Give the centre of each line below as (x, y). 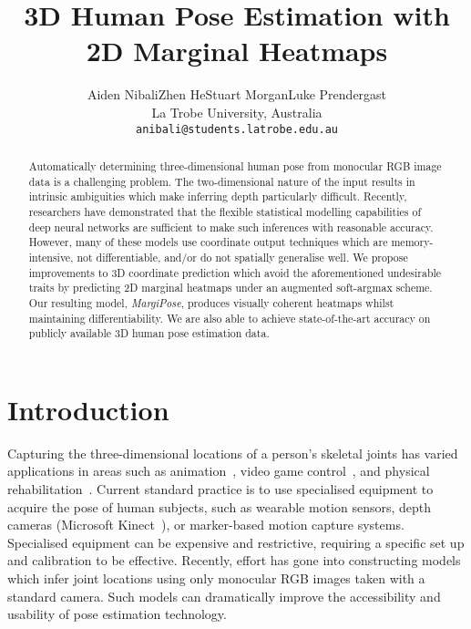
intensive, (51, 257)
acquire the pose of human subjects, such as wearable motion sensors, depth (220, 506)
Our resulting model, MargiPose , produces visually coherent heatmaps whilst (211, 302)
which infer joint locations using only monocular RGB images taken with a (216, 577)
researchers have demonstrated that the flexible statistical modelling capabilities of (225, 211)
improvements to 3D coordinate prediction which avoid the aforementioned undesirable (235, 272)
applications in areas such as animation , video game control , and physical (219, 471)
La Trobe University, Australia (237, 112)
